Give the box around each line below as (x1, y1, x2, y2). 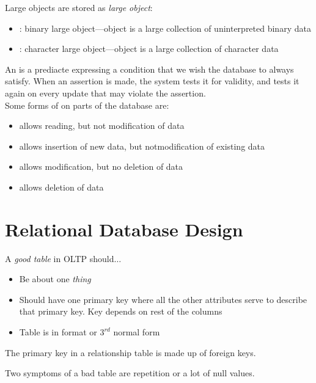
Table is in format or (19, 326, 97, 338)
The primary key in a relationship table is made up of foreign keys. (5, 346, 256, 359)
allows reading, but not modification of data (19, 119, 185, 132)
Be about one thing (19, 272, 91, 285)
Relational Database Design (5, 216, 243, 241)
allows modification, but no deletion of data (19, 160, 183, 173)
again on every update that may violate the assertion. (5, 86, 206, 99)
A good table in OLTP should (5, 252, 114, 264)
